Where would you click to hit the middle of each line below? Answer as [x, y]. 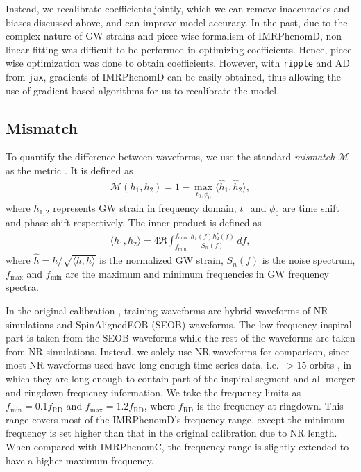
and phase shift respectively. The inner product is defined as [134, 222]
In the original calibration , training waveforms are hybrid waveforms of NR [167, 311]
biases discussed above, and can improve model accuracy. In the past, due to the [177, 22]
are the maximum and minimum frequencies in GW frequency [197, 273]
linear [18, 49]
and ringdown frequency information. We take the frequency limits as [153, 392]
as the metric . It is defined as [69, 170]
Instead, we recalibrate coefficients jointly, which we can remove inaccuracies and [178, 8]
